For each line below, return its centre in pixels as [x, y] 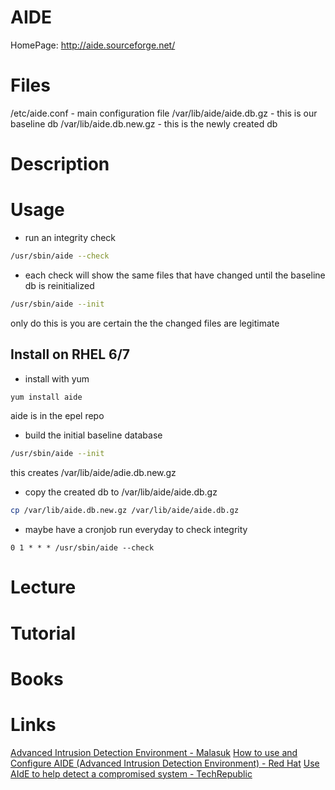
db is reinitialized [59, 285]
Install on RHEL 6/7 [70, 354]
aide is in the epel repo [57, 416]
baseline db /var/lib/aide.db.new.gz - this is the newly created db [144, 123]
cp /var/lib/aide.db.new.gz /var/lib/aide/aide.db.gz [125, 511]
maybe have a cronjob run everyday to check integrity [136, 530]
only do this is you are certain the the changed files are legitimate [145, 323]
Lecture [43, 587]
